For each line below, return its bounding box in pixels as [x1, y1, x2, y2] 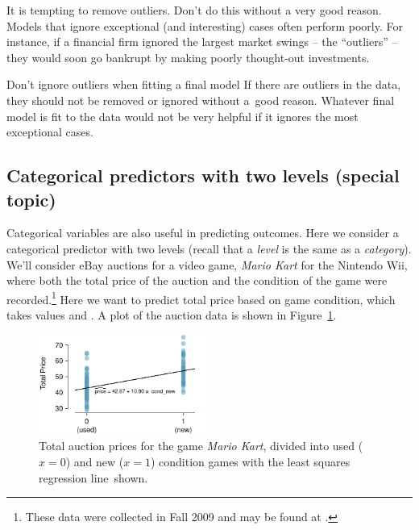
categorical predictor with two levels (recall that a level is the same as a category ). [6, 240, 412, 257]
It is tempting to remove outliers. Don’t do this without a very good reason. [6, 2, 382, 18]
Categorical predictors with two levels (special [6, 163, 400, 188]
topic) [6, 186, 56, 211]
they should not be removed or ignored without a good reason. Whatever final [6, 91, 395, 108]
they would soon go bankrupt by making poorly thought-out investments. [6, 48, 370, 65]
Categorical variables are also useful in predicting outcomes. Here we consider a [6, 224, 399, 241]
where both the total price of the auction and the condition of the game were [6, 272, 388, 289]
